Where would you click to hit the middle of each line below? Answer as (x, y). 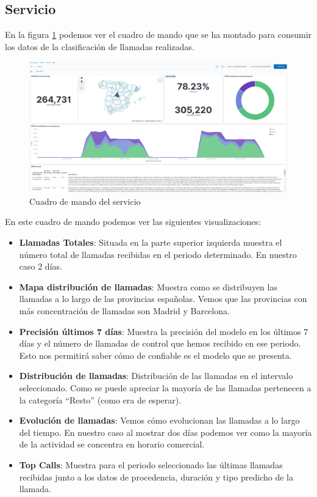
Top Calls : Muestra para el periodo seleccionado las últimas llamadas (151, 464)
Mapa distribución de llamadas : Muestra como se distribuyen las (148, 286)
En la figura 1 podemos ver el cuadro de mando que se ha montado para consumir (158, 35)
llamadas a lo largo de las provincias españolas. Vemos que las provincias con (163, 299)
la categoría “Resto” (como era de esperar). (100, 399)
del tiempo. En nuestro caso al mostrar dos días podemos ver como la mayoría (166, 432)
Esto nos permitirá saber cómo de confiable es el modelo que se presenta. (155, 355)
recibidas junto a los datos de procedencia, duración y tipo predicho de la (156, 477)
